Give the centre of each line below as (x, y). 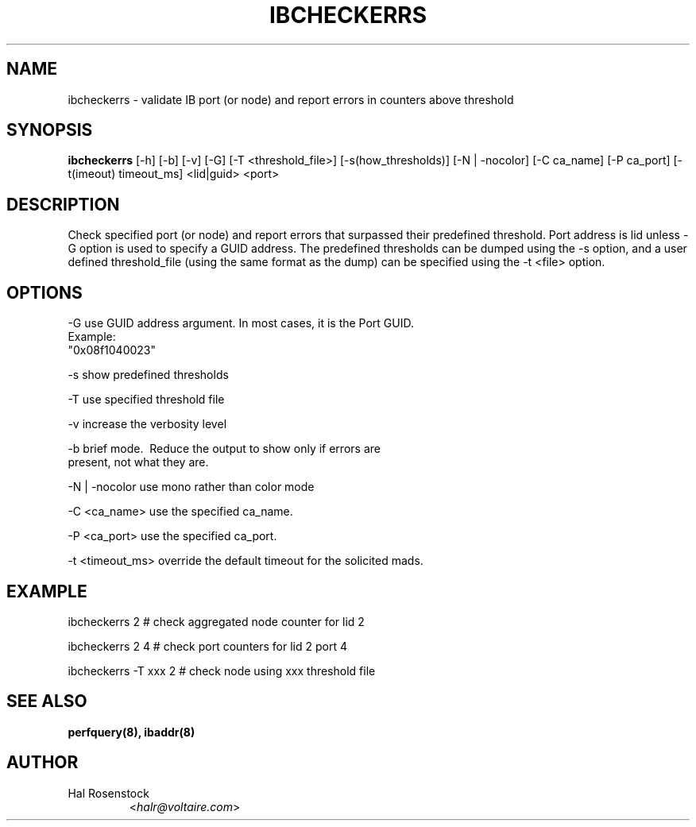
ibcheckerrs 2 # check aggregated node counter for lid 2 (216, 621)
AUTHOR (43, 763)
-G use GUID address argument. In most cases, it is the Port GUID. (241, 323)
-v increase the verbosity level (147, 424)
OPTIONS (44, 292)
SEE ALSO (47, 701)
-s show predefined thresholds (148, 375)
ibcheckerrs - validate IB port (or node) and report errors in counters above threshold (291, 99)
